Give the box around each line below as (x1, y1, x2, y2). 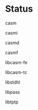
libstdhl (5, 79, 20, 85)
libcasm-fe (5, 59, 27, 65)
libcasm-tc (5, 69, 27, 75)
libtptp (5, 99, 18, 105)
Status (5, 3, 33, 15)
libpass (5, 89, 20, 95)
